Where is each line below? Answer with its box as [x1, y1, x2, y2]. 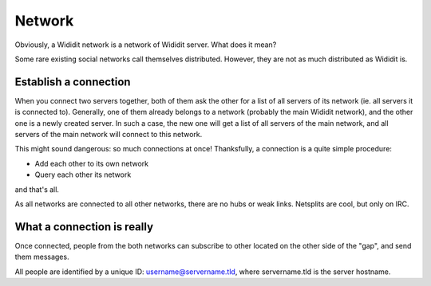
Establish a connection [14, 75, 131, 88]
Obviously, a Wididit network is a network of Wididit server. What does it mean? [14, 40, 277, 49]
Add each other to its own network [34, 159, 149, 168]
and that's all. [14, 184, 60, 194]
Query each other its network [34, 170, 132, 179]
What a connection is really [14, 220, 154, 233]
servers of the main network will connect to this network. [14, 130, 203, 139]
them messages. [14, 252, 69, 262]
